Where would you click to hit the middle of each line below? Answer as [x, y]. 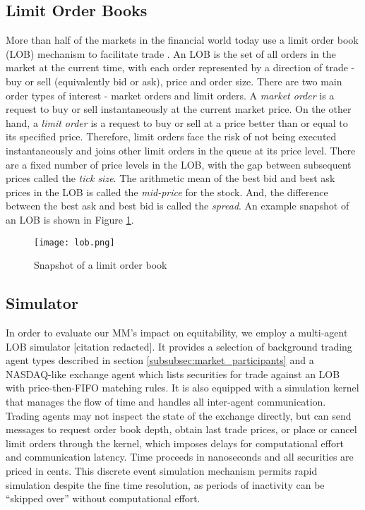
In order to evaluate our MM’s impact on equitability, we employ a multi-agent [177, 332]
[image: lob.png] [74, 242]
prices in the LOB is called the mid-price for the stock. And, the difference [167, 192]
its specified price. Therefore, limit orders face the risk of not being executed [171, 136]
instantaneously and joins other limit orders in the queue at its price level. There [181, 150]
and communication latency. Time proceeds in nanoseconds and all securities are [180, 457]
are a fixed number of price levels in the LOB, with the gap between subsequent [179, 164]
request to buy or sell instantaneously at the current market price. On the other [179, 109]
